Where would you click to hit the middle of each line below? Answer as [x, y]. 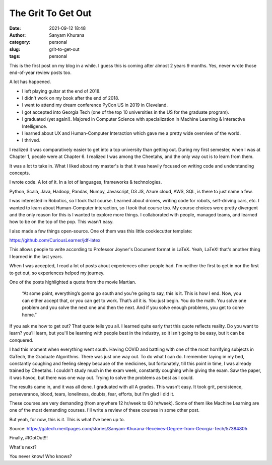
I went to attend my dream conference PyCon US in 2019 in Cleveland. [95, 105]
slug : [15, 49]
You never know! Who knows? [41, 456]
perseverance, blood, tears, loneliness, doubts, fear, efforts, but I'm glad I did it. [92, 394]
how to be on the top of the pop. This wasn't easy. [61, 222]
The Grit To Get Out [50, 13]
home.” [29, 315]
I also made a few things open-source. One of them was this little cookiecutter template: [101, 231]
